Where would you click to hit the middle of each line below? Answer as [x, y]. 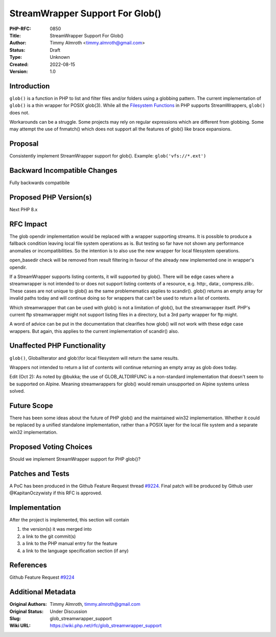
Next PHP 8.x [24, 210]
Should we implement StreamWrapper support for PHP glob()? [75, 459]
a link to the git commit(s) [49, 536]
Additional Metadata [43, 592]
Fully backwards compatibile [40, 183]
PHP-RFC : [20, 29]
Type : [16, 57]
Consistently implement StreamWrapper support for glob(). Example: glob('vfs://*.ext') [108, 156]
